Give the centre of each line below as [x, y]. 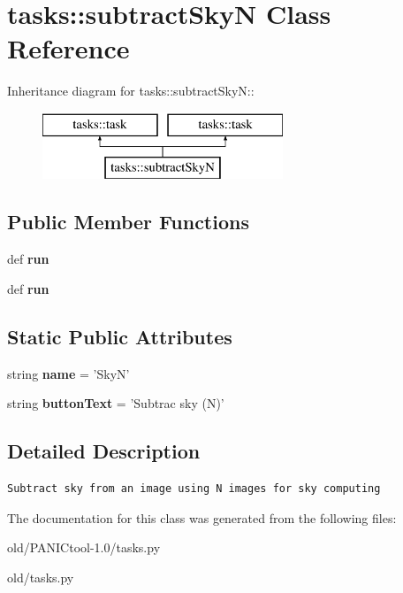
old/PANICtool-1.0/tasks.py [84, 547]
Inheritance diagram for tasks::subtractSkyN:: [131, 91]
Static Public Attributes [120, 336]
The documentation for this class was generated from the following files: [202, 517]
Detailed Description [104, 451]
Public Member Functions [128, 222]
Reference [68, 48]
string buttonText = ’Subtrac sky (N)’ [116, 403]
